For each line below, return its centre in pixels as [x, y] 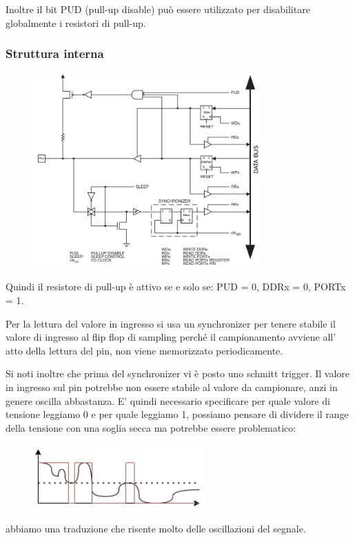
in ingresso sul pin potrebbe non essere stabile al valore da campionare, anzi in [172, 387]
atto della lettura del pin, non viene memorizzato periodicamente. [144, 350]
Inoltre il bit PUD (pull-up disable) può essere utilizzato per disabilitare [158, 9]
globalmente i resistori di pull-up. [76, 22]
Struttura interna [55, 53]
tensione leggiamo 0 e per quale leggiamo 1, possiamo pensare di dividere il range [177, 414]
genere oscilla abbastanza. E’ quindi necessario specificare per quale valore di [168, 400]
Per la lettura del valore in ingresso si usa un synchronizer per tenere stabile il [171, 323]
